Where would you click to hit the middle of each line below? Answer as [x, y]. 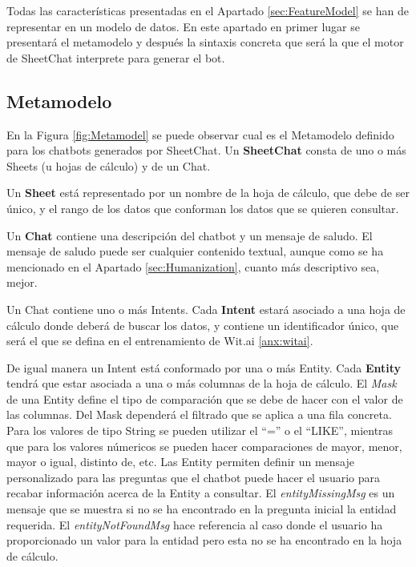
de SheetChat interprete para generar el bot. [116, 57]
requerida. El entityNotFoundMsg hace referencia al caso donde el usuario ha [195, 524]
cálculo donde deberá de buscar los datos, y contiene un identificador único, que [203, 325]
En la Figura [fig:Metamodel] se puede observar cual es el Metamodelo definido [200, 134]
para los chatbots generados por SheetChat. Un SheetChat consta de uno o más [206, 150]
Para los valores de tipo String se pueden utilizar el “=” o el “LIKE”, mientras [200, 430]
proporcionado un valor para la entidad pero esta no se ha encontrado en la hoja [204, 540]
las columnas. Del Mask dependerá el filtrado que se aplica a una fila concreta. [199, 414]
